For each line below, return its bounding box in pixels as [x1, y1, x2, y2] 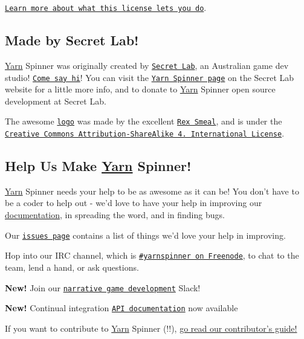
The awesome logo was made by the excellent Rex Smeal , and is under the [5, 115, 282, 128]
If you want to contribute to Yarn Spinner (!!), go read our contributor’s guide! [5, 321, 297, 334]
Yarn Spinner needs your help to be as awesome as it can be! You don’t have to [5, 184, 299, 197]
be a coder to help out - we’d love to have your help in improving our [5, 196, 262, 209]
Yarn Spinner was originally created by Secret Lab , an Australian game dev [5, 59, 289, 71]
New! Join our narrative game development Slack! [5, 281, 201, 294]
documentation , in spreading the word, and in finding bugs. [5, 208, 225, 221]
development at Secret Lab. [5, 94, 106, 107]
